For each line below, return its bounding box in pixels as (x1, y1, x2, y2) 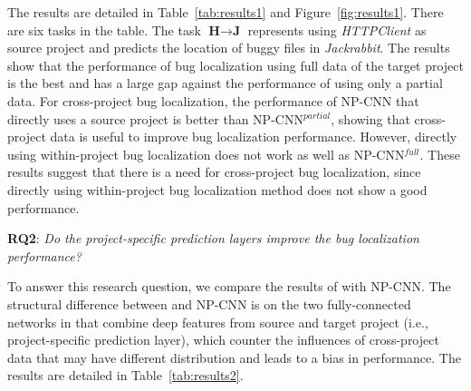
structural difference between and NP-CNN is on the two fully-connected (7, 294, 411, 313)
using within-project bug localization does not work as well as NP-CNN (7, 144, 405, 163)
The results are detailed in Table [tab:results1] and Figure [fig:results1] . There (7, 3, 444, 21)
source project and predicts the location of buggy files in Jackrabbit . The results (7, 38, 450, 57)
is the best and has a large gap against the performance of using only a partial (7, 73, 443, 93)
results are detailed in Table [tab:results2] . (7, 366, 244, 385)
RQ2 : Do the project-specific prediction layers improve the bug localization (7, 229, 419, 248)
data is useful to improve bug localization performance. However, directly (50, 127, 457, 146)
